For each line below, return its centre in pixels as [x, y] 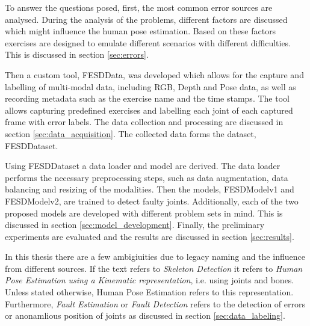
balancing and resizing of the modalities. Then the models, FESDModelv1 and [150, 189]
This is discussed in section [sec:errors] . [77, 54]
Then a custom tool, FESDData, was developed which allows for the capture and [154, 74]
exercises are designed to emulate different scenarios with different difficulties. [148, 42]
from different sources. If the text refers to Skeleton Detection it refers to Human [154, 268]
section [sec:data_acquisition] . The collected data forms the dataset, [131, 133]
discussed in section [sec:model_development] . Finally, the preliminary [135, 225]
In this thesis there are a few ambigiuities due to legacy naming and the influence [155, 257]
